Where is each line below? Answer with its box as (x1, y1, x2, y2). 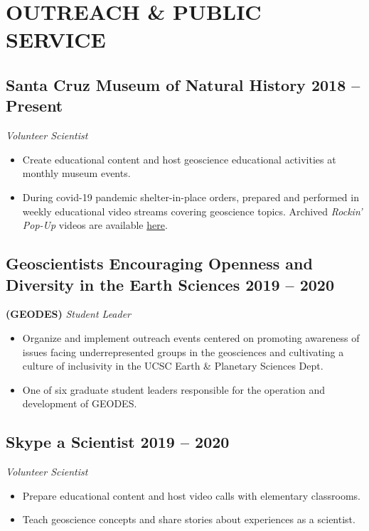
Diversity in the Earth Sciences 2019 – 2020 (6, 273, 335, 295)
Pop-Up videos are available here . (22, 218, 168, 232)
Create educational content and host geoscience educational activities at (22, 151, 336, 166)
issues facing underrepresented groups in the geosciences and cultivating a (22, 344, 344, 359)
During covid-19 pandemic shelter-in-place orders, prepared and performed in (22, 189, 359, 204)
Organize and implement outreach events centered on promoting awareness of (22, 330, 360, 345)
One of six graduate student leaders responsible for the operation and (22, 382, 326, 397)
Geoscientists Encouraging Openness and (6, 252, 313, 274)
